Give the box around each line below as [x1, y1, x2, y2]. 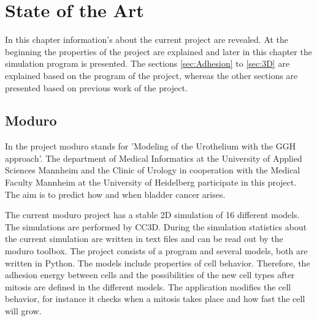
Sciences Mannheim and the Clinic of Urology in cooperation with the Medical [5, 164, 300, 176]
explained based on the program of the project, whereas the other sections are [5, 69, 298, 81]
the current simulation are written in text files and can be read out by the [5, 232, 283, 245]
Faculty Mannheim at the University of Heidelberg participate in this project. [5, 176, 297, 189]
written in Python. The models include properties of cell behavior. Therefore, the [5, 256, 310, 269]
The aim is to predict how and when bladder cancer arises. [5, 187, 226, 200]
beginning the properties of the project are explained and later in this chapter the [5, 45, 312, 58]
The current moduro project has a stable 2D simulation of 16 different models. [5, 208, 300, 221]
